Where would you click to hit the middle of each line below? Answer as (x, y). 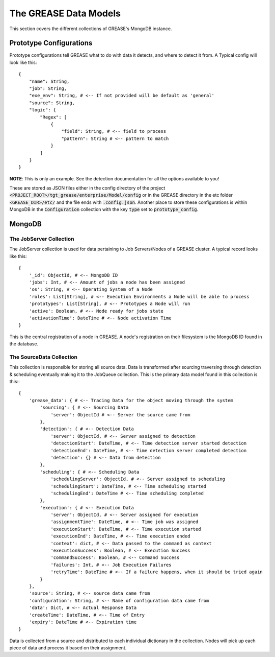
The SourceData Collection (44, 357)
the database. (24, 344)
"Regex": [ (53, 117)
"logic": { (43, 110)
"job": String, (48, 89)
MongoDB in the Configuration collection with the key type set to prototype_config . (104, 209)
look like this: (23, 62)
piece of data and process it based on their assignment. (68, 648)
